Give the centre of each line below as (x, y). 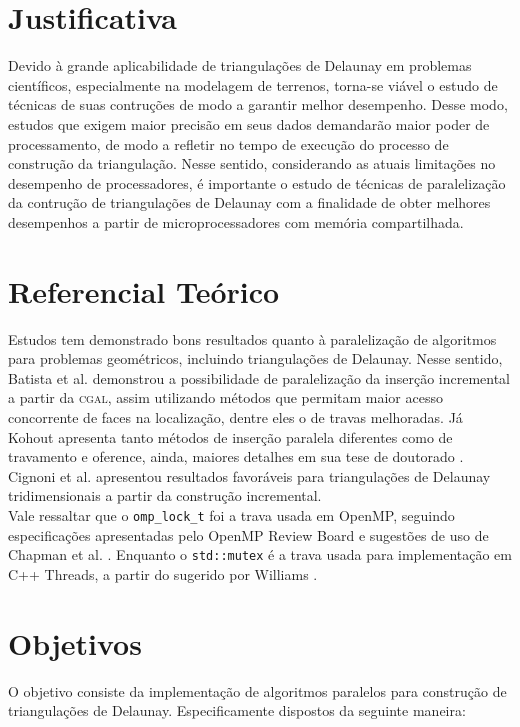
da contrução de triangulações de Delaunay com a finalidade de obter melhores (249, 202)
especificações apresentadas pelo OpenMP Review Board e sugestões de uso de (248, 534)
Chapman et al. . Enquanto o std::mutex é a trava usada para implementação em (260, 554)
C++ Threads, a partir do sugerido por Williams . (163, 573)
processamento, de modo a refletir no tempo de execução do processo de (228, 143)
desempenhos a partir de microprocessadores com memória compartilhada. (236, 221)
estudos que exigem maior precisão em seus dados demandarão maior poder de (249, 123)
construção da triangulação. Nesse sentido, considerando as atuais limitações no (252, 163)
